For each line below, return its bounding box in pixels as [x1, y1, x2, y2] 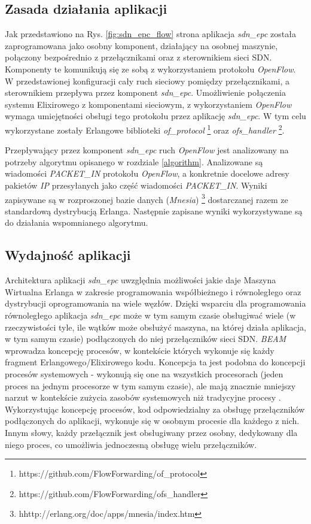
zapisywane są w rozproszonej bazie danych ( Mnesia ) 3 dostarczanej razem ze [5, 191, 288, 205]
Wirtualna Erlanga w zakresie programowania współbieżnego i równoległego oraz [5, 285, 301, 298]
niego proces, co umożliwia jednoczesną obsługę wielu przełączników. [5, 438, 257, 450]
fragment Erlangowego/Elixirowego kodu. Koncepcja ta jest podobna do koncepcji [5, 356, 306, 368]
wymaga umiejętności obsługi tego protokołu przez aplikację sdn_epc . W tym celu [5, 110, 306, 122]
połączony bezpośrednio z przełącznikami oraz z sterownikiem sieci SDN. [5, 51, 272, 63]
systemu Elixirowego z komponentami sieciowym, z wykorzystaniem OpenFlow [5, 98, 292, 110]
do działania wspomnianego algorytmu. [5, 216, 148, 229]
